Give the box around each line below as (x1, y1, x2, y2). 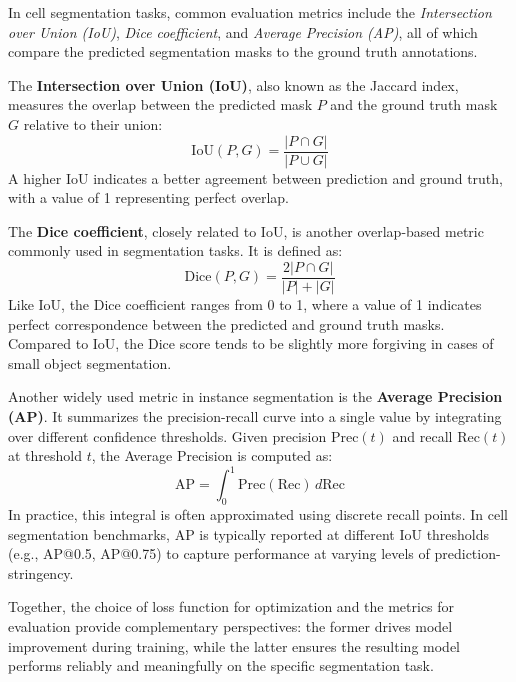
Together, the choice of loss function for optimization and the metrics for (8, 596, 455, 617)
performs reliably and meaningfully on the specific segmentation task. (8, 655, 434, 676)
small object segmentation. (8, 352, 172, 373)
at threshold (8, 445, 83, 466)
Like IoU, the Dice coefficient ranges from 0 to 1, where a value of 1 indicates (8, 294, 482, 315)
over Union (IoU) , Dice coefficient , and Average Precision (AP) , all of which (8, 21, 478, 42)
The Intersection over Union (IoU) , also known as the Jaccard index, (8, 74, 459, 95)
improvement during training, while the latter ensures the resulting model (8, 635, 460, 656)
